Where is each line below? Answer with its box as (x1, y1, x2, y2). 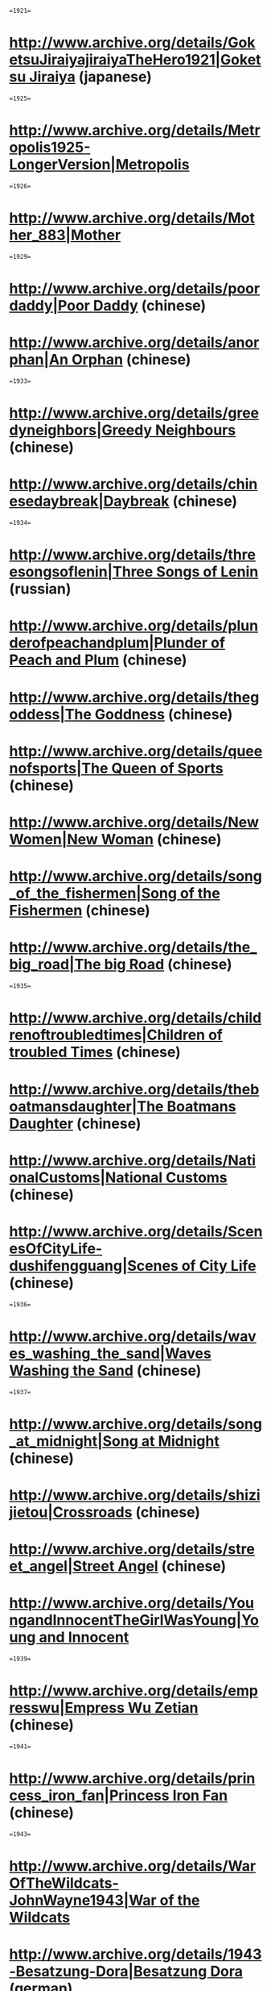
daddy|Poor (9, 297, 91, 314)
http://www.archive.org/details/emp (9, 1681, 258, 1700)
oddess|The (9, 705, 92, 723)
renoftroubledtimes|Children (9, 1026, 206, 1044)
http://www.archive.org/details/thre (9, 546, 257, 564)
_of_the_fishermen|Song (9, 885, 178, 902)
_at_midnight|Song (9, 1431, 139, 1450)
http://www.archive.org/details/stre (9, 1540, 256, 1559)
